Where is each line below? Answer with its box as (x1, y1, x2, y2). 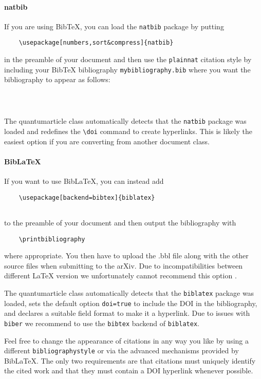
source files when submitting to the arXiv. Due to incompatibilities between (4, 260, 243, 271)
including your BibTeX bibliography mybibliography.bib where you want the (4, 64, 251, 74)
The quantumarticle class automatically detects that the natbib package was (4, 116, 247, 126)
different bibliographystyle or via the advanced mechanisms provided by (4, 345, 239, 356)
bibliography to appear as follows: (4, 74, 110, 85)
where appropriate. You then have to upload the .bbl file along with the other (4, 250, 249, 261)
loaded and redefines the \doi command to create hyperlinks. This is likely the (4, 125, 252, 136)
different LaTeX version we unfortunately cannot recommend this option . (4, 270, 237, 281)
